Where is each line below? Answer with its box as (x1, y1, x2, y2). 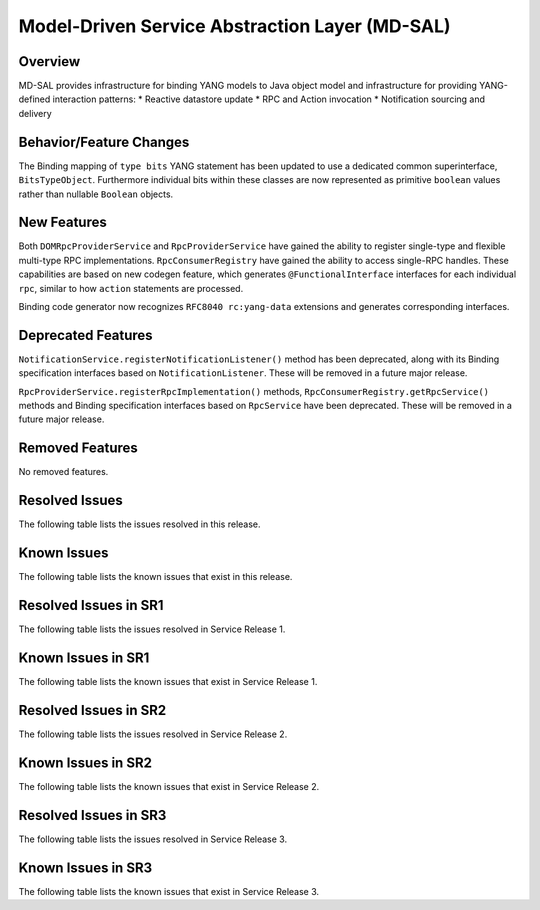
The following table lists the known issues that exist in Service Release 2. (18, 780, 320, 792)
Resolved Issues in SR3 (18, 806, 167, 824)
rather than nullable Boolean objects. (18, 188, 174, 200)
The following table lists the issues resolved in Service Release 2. (18, 728, 288, 740)
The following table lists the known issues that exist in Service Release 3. (18, 885, 320, 897)
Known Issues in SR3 (18, 859, 153, 876)
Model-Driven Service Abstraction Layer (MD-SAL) (18, 15, 451, 37)
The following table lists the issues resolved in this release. (18, 518, 261, 530)
